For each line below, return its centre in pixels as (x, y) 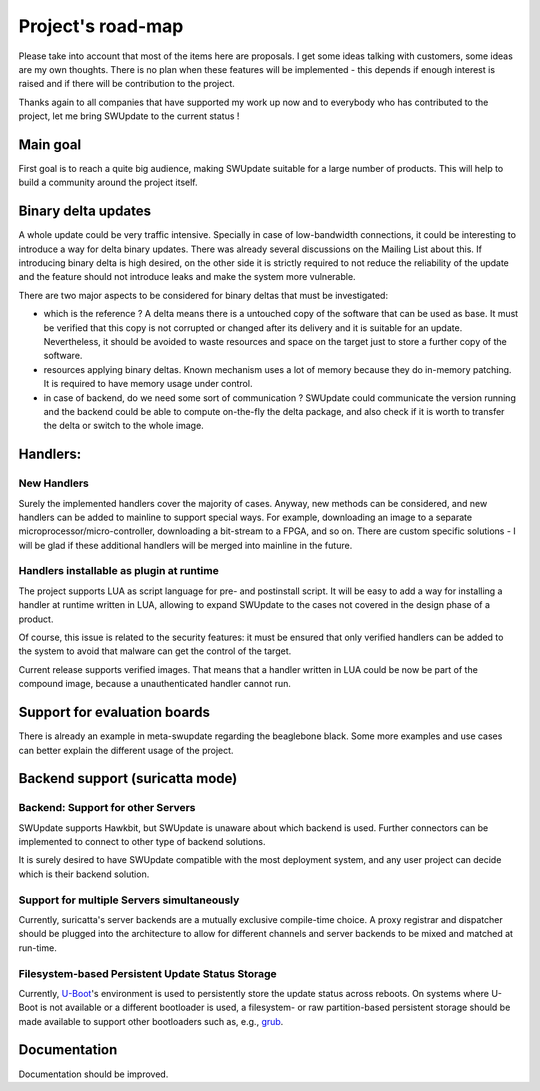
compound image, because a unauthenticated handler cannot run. (155, 684)
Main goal (50, 144)
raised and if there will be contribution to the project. (126, 84)
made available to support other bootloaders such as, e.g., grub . (151, 1021)
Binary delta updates (85, 211)
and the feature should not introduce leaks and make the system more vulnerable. (187, 277)
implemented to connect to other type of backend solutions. (142, 842)
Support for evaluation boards (114, 712)
